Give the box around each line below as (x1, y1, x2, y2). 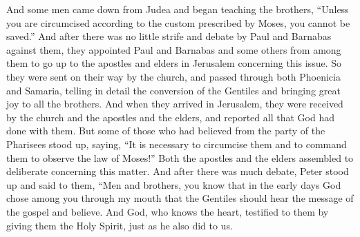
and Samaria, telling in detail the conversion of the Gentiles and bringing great (6, 83, 341, 97)
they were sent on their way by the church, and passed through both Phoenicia (6, 69, 341, 83)
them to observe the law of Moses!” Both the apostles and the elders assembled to (6, 150, 354, 165)
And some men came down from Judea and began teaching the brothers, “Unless (6, 2, 349, 16)
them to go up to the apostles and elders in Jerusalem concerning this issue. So (6, 56, 341, 70)
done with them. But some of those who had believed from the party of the (6, 123, 325, 138)
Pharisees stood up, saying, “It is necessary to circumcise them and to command (6, 136, 347, 151)
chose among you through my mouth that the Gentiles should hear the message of (6, 191, 354, 205)
